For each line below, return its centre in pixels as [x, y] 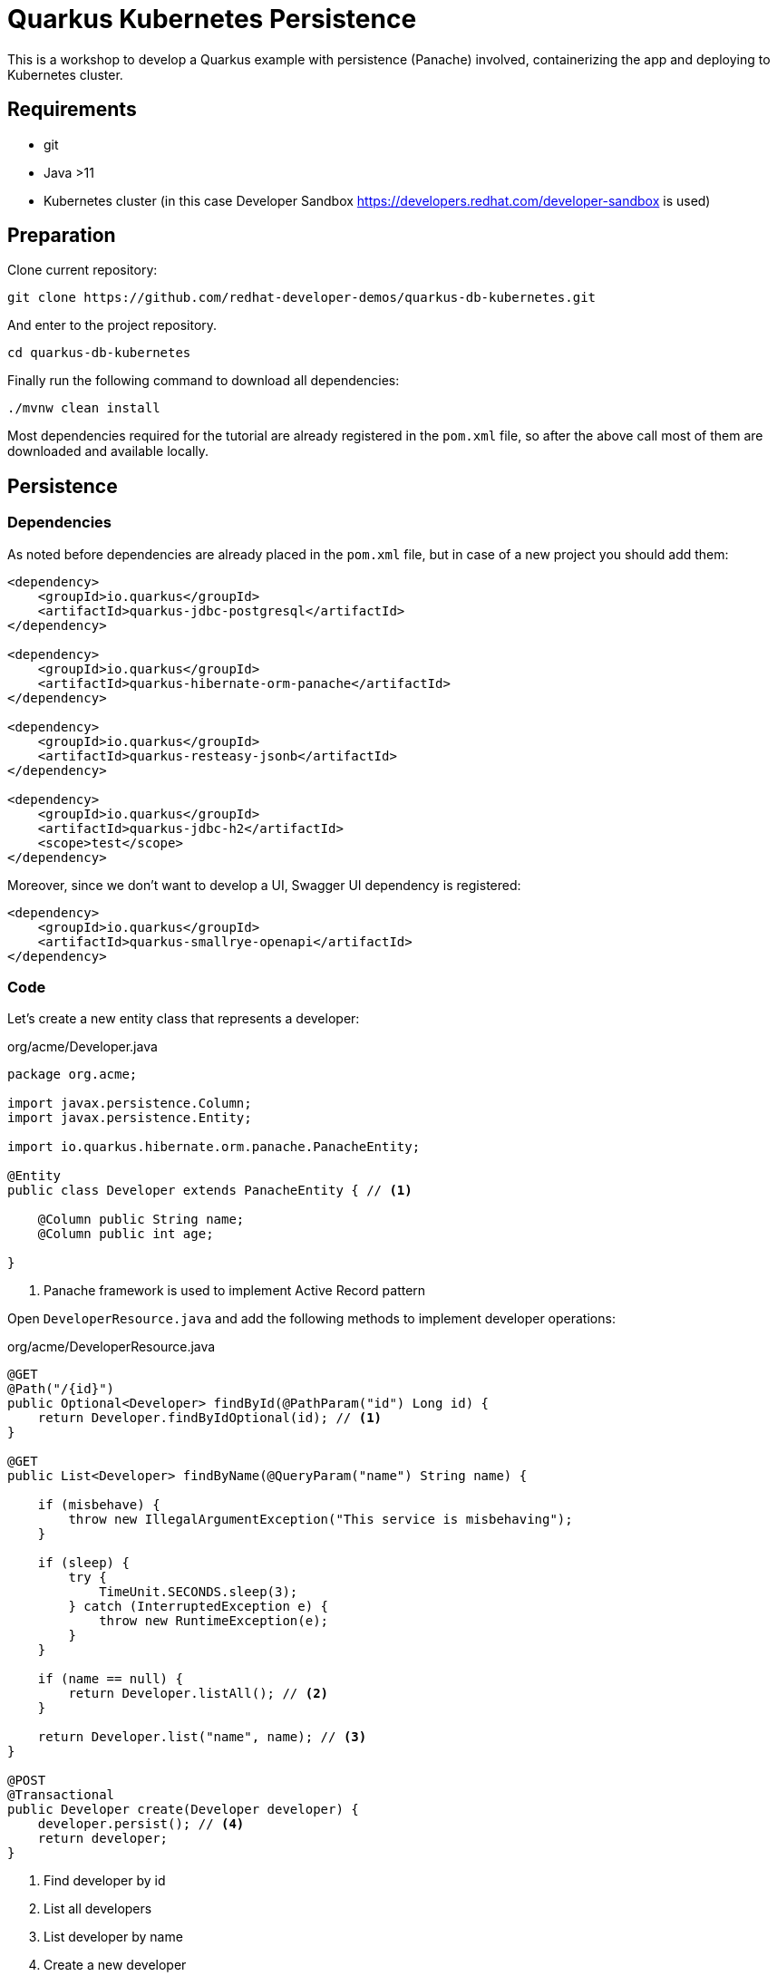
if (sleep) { [83, 1563]
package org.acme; [73, 1075]
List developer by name [113, 1937]
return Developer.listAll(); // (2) [199, 1694]
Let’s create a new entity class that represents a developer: [184, 1019]
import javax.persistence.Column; [130, 1104]
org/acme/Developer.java [83, 1047]
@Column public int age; [126, 1234]
